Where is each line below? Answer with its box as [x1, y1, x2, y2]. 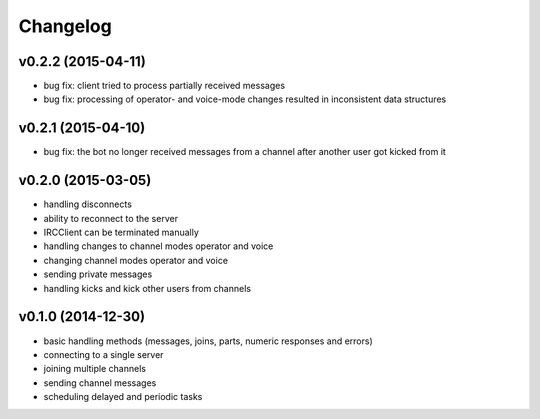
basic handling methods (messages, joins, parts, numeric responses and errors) [43, 335, 374, 347]
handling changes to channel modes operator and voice [43, 240, 274, 252]
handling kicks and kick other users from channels [43, 282, 252, 294]
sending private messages [43, 268, 153, 280]
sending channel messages [43, 376, 157, 389]
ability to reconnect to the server [43, 212, 179, 224]
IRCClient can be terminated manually [43, 226, 200, 239]
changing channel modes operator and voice [43, 254, 229, 266]
